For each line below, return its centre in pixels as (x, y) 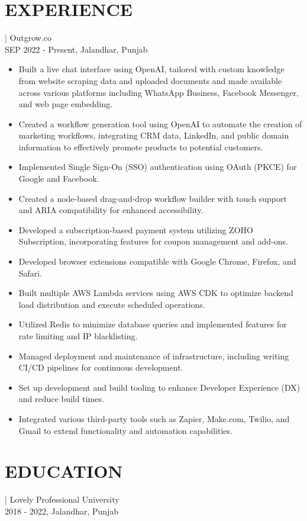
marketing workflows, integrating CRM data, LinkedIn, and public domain (154, 135)
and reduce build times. (61, 399)
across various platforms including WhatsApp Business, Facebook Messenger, (159, 92)
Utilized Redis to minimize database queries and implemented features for (153, 324)
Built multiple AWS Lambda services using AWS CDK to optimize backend (156, 293)
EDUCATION (64, 471)
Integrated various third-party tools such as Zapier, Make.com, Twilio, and (154, 418)
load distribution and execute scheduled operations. (112, 304)
